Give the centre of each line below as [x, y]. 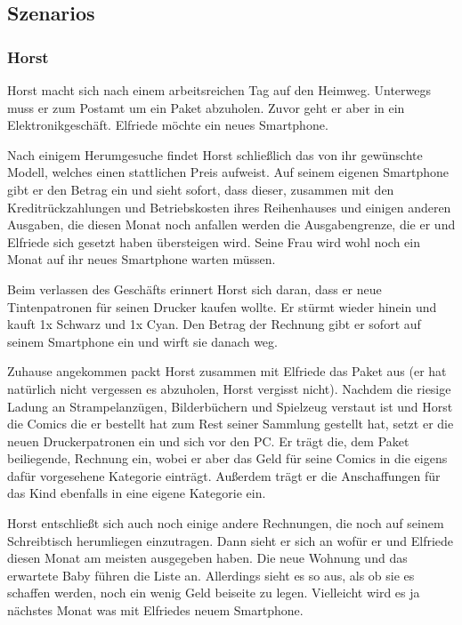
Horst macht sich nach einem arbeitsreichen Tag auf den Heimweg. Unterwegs [219, 90]
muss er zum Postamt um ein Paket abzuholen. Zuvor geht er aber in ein [206, 107]
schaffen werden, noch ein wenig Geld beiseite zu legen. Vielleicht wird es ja [214, 593]
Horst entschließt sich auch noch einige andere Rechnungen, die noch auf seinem [226, 523]
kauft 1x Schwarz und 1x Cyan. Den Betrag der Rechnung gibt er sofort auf [214, 324]
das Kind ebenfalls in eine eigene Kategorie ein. [137, 493]
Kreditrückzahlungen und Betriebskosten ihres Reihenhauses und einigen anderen [229, 207]
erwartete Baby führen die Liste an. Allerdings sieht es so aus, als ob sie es [211, 575]
